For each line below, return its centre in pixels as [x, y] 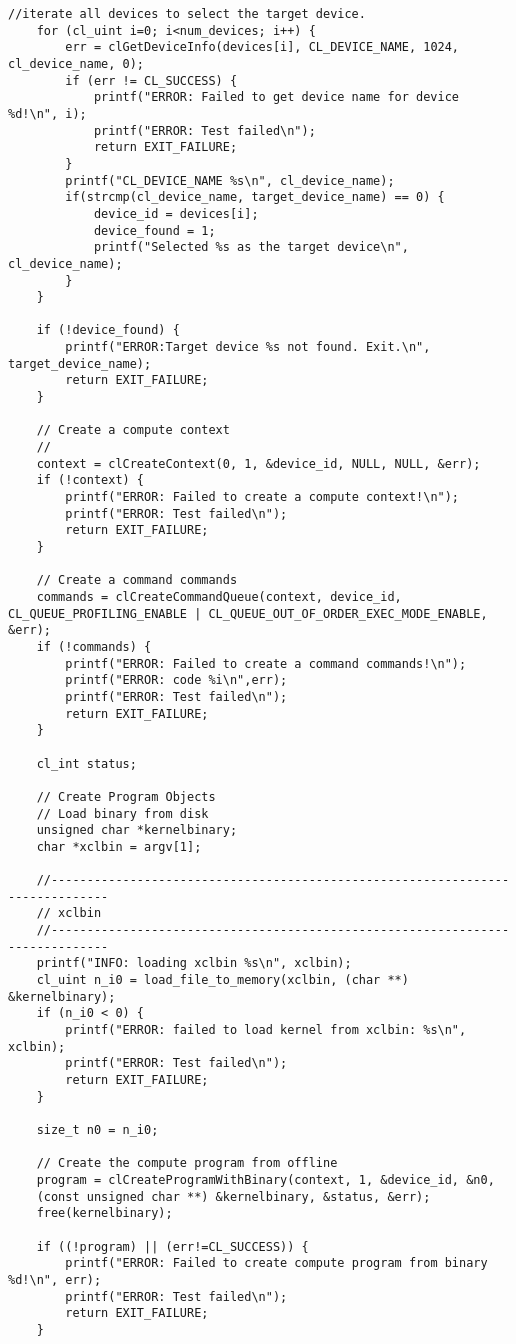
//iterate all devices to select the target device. [187, 14]
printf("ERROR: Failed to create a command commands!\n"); [266, 663]
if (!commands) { [94, 646]
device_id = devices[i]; [176, 213]
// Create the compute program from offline [187, 1163]
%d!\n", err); [55, 1279]
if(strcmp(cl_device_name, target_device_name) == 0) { [255, 197]
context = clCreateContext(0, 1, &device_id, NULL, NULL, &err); [258, 463]
